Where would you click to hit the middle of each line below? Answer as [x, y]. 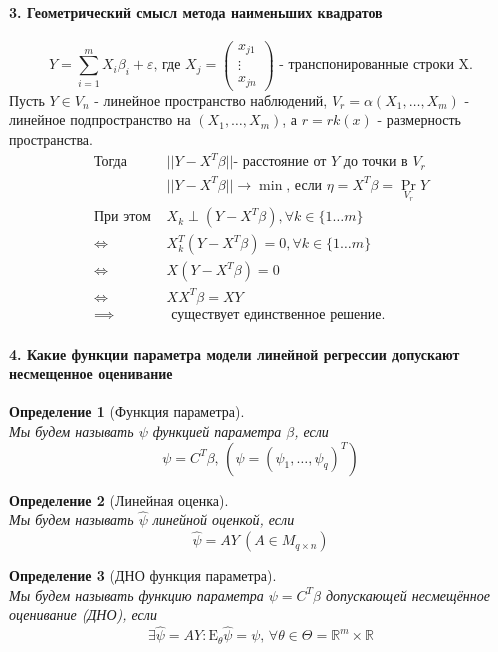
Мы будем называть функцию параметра [136, 594]
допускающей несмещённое [408, 594]
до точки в [375, 162]
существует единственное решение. [278, 314]
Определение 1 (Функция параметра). [127, 411]
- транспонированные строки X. [376, 65]
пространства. [51, 139]
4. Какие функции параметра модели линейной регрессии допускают [234, 353]
